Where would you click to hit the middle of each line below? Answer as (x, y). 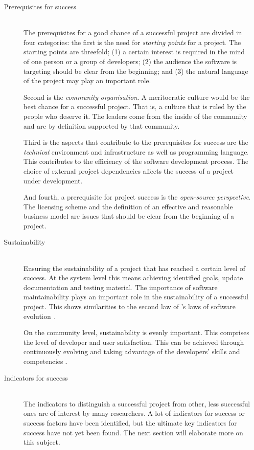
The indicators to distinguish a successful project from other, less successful (137, 403)
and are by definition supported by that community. (102, 125)
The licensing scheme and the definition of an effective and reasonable (128, 206)
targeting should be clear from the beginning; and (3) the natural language (136, 71)
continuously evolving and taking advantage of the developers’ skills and (132, 351)
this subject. (42, 442)
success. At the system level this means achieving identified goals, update (133, 278)
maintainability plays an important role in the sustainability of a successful (136, 297)
